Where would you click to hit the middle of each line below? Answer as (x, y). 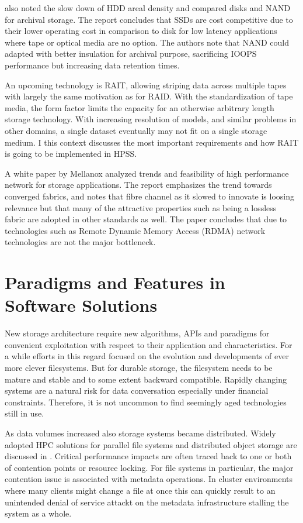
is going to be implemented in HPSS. (71, 154)
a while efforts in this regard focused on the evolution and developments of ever (147, 356)
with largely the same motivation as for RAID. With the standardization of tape (149, 96)
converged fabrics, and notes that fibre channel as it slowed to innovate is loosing (150, 196)
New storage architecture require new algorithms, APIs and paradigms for (137, 333)
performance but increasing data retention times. (92, 65)
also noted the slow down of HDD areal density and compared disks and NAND (148, 8)
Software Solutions (81, 305)
